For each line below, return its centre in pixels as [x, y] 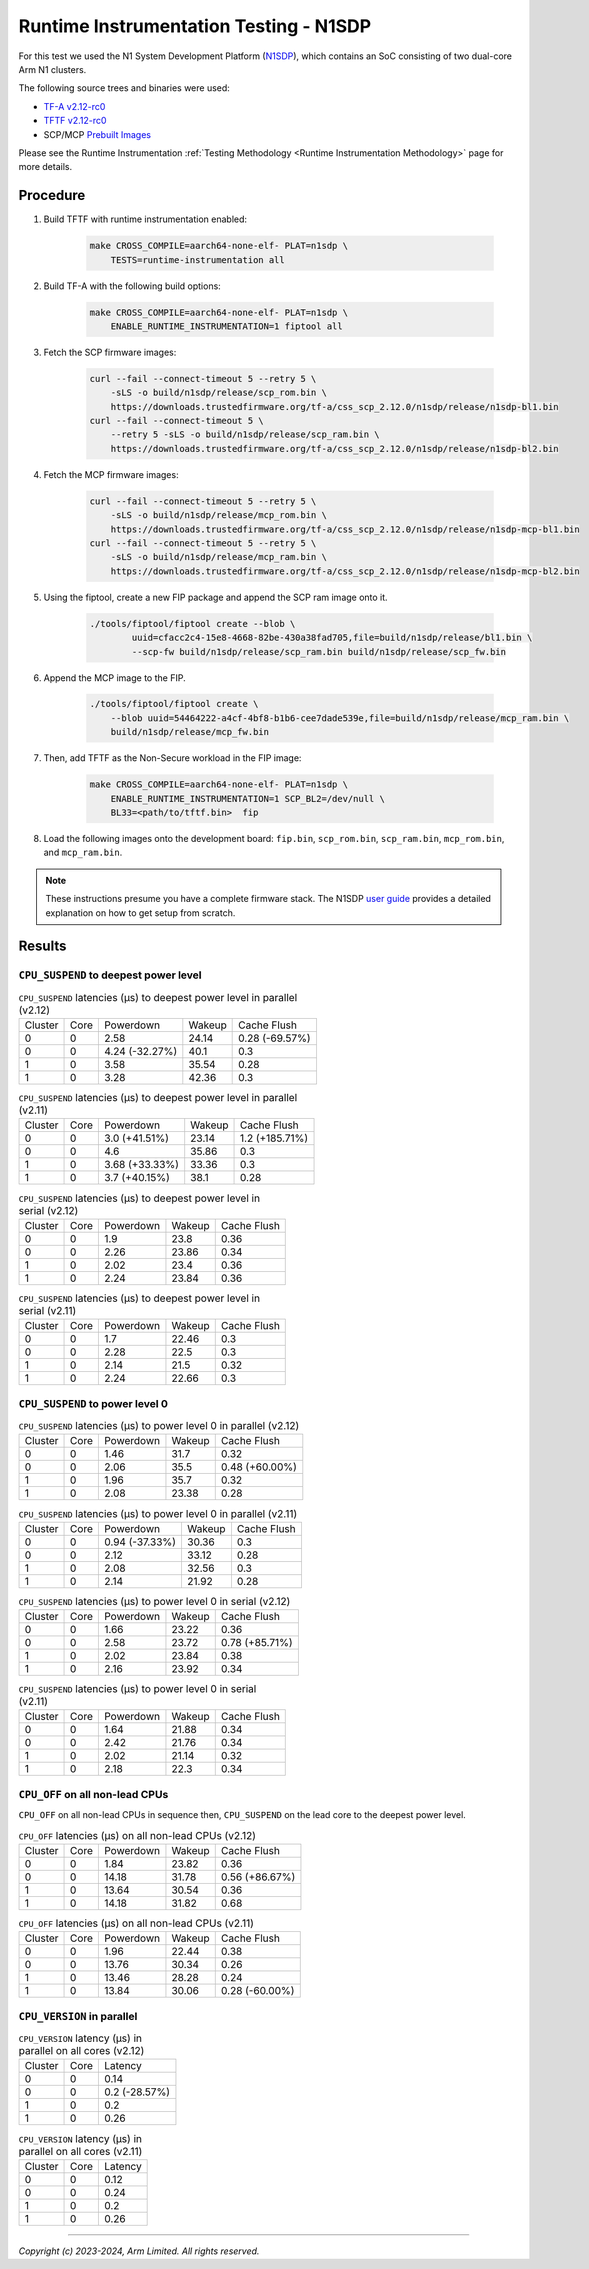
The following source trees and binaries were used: [124, 88]
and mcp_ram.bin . [83, 852]
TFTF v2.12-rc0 [75, 121]
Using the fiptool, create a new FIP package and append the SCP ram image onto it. [216, 597]
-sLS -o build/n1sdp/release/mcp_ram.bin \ [218, 557]
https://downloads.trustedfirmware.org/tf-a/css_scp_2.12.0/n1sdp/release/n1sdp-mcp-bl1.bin [345, 529]
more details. [45, 167]
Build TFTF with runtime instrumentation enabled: [145, 219]
